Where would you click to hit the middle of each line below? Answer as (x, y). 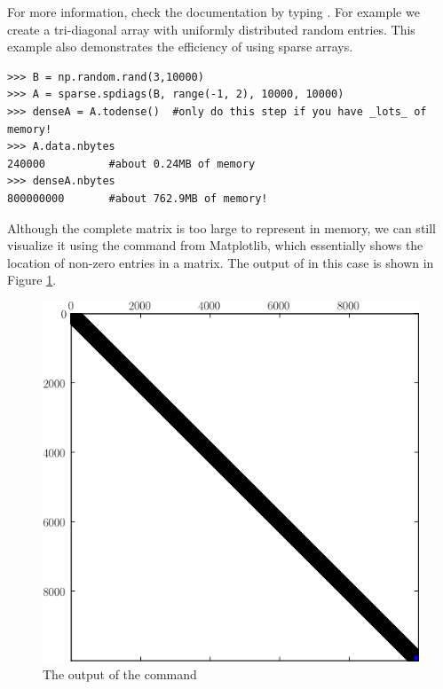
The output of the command (120, 673)
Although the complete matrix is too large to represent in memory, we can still (221, 227)
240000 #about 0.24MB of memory (131, 164)
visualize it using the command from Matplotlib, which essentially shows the (215, 245)
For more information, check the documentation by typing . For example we (214, 12)
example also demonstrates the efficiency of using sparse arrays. (180, 47)
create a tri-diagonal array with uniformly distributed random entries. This (211, 29)
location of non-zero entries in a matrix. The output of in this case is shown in (221, 262)
